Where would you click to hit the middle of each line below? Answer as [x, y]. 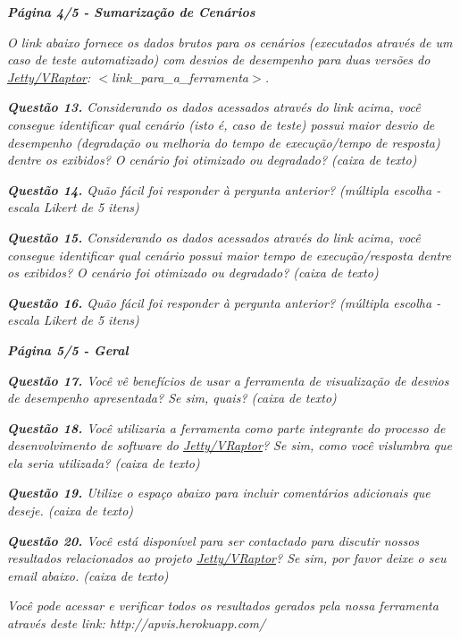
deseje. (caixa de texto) [71, 511]
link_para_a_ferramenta [180, 77]
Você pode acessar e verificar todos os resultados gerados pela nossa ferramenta [223, 605]
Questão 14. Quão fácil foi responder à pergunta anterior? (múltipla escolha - [224, 189]
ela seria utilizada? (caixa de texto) [104, 462]
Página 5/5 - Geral [68, 349]
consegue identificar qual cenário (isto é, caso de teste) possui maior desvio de [221, 124]
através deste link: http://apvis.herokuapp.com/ [137, 623]
